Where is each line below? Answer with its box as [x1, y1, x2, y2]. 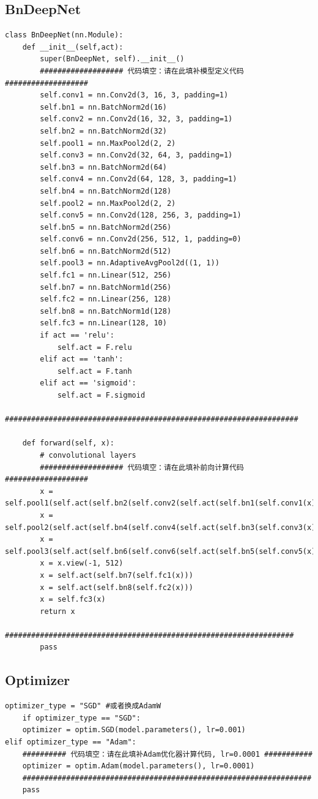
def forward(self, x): [22, 439, 114, 448]
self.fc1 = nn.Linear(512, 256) [40, 271, 172, 280]
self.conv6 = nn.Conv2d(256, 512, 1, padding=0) [40, 235, 242, 244]
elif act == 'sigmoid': [40, 379, 136, 388]
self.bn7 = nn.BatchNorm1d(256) [40, 282, 172, 292]
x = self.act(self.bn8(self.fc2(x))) [40, 583, 193, 592]
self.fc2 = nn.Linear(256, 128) [40, 295, 172, 304]
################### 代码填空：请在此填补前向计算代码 [40, 463, 244, 472]
